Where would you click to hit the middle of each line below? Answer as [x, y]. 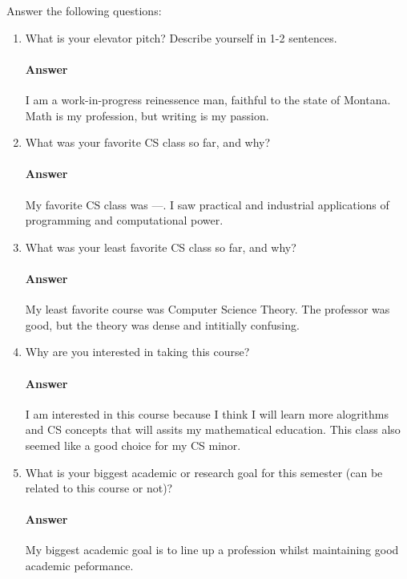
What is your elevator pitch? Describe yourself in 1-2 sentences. [181, 37]
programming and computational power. [124, 220]
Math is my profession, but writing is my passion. [147, 115]
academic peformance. [79, 566]
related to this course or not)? [99, 488]
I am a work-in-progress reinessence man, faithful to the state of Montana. [208, 99]
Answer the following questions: [84, 10]
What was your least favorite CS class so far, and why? [161, 247]
